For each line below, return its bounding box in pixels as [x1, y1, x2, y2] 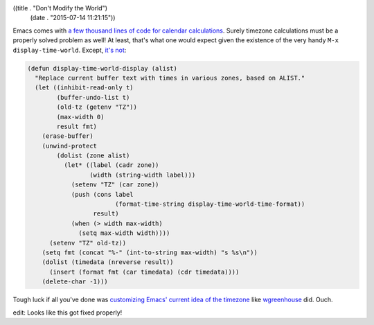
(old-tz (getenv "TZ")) [56, 103, 138, 111]
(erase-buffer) [42, 132, 93, 140]
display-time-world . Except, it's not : [12, 46, 127, 54]
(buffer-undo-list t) [56, 94, 130, 101]
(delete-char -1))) [42, 278, 109, 286]
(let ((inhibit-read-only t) [35, 84, 134, 91]
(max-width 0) [56, 113, 105, 121]
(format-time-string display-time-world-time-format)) [114, 200, 305, 208]
